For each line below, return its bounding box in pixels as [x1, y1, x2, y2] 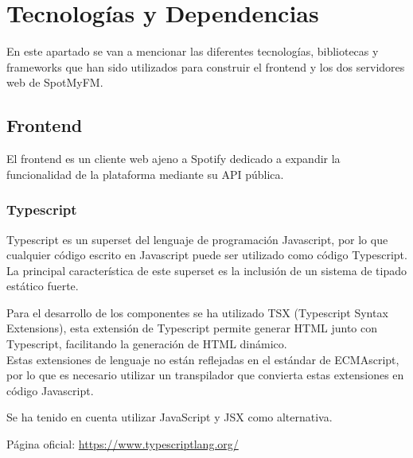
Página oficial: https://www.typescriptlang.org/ [6, 436, 239, 452]
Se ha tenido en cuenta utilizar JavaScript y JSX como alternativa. [6, 409, 333, 425]
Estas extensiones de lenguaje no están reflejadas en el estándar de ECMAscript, [6, 351, 399, 367]
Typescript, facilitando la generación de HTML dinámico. [6, 336, 287, 352]
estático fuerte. [6, 278, 79, 294]
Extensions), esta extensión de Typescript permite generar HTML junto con [6, 320, 378, 336]
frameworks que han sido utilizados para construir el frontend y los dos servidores [6, 58, 405, 75]
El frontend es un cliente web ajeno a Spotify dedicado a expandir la [6, 150, 341, 167]
